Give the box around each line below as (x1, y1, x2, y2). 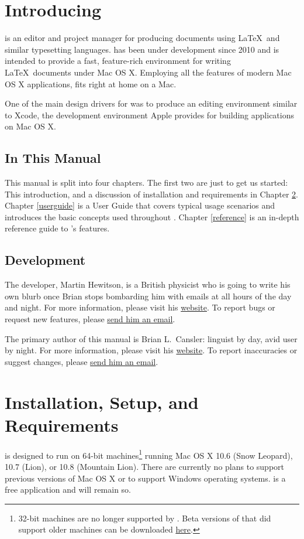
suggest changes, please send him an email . (5, 355, 158, 367)
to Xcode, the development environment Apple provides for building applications (5, 108, 294, 121)
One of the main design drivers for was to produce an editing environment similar (5, 97, 298, 110)
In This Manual (5, 149, 101, 167)
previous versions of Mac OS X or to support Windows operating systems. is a (5, 472, 286, 484)
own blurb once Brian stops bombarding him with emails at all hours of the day (5, 289, 292, 302)
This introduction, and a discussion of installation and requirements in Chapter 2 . (5, 187, 298, 200)
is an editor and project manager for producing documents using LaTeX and (5, 32, 280, 44)
